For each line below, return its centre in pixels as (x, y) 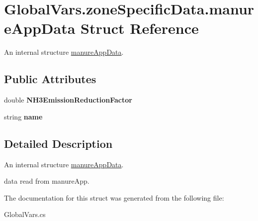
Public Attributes (50, 79)
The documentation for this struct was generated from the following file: (114, 197)
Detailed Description (58, 143)
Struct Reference (140, 28)
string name (23, 116)
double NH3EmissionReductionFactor (68, 100)
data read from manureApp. (47, 181)
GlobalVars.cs (25, 214)
